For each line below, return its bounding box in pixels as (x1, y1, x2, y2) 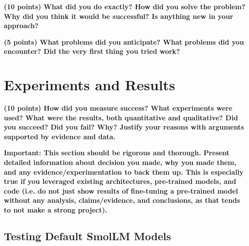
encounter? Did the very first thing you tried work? (4, 46, 180, 56)
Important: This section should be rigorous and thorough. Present (4, 148, 230, 158)
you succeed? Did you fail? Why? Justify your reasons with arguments (4, 122, 244, 132)
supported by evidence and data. (4, 131, 116, 141)
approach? (4, 20, 39, 31)
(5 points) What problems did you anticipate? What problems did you (4, 36, 244, 47)
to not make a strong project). (4, 205, 107, 215)
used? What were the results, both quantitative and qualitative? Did (4, 112, 238, 122)
